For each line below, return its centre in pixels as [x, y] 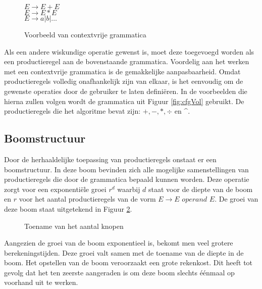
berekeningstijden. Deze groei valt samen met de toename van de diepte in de [124, 252]
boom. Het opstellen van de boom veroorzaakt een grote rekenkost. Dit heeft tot [128, 262]
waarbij [129, 189]
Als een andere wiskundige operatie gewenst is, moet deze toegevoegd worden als [129, 51]
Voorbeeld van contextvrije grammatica [85, 34]
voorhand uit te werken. [41, 282]
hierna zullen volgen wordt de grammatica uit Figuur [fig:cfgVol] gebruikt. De [124, 101]
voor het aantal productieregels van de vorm [87, 199]
